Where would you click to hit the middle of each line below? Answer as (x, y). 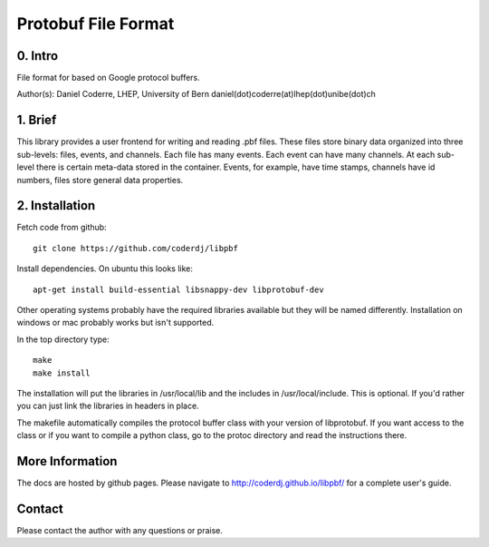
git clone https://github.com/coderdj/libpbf (136, 248)
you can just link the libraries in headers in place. (108, 406)
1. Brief (37, 120)
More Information (67, 461)
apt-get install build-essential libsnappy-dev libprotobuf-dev (179, 289)
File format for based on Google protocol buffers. (109, 78)
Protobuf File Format (96, 24)
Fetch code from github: (62, 228)
